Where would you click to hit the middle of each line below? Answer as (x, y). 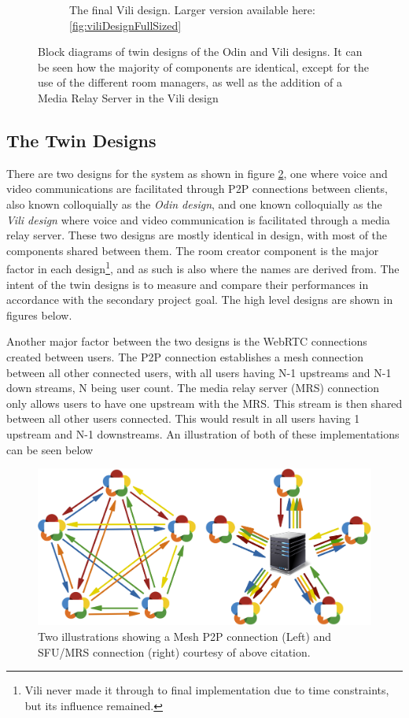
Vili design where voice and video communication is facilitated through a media (198, 219)
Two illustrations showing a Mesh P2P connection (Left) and (185, 637)
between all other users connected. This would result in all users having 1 (183, 418)
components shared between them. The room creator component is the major (193, 250)
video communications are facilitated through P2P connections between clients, (197, 189)
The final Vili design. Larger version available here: (192, 9)
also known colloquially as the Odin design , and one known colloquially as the (194, 204)
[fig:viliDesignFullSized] (125, 25)
